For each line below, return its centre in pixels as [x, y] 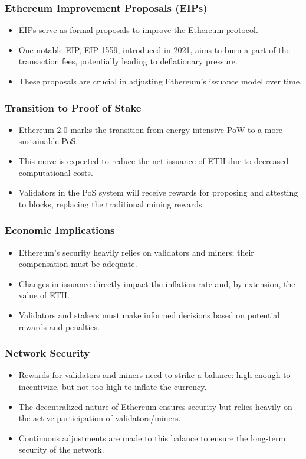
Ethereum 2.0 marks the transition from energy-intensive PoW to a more [151, 129]
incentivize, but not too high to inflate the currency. [113, 386]
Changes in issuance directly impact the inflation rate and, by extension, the [157, 283]
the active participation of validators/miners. [100, 418]
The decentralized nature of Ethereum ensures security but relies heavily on [155, 406]
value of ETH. [44, 295]
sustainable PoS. [48, 141]
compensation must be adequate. [78, 264]
